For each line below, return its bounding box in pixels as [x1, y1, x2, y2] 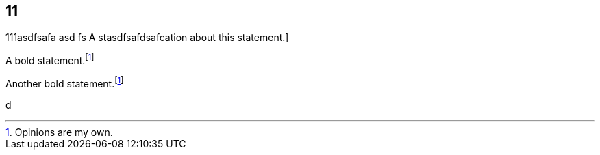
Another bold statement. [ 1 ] [5, 76, 124, 89]
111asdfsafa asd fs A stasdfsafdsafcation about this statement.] [5, 31, 289, 44]
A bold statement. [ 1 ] [5, 53, 95, 67]
